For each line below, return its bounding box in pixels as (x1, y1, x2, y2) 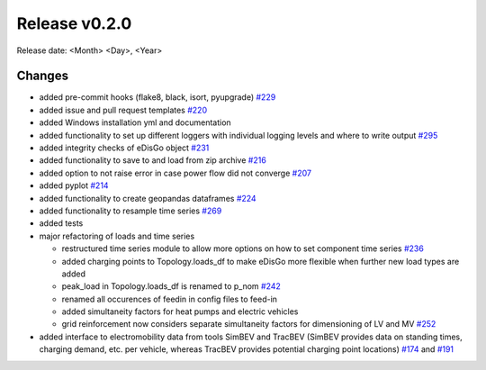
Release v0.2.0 (16, 14, 132, 33)
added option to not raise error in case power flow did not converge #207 (39, 167, 312, 178)
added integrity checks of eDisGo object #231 (39, 142, 210, 153)
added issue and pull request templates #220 (39, 104, 207, 115)
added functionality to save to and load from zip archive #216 (39, 155, 267, 166)
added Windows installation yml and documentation (39, 117, 231, 128)
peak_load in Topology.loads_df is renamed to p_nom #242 (61, 281, 281, 292)
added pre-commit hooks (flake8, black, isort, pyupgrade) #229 (39, 92, 276, 103)
